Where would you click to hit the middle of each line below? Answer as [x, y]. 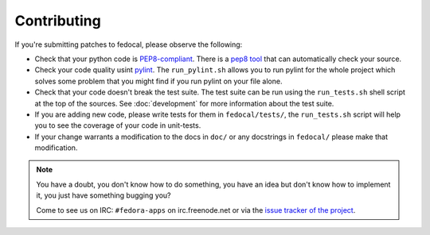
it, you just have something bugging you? [104, 195]
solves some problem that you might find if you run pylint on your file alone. [158, 81]
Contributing [58, 21]
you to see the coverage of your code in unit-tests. [118, 125]
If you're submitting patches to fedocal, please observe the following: [129, 44]
